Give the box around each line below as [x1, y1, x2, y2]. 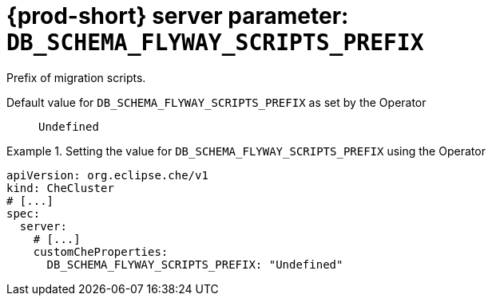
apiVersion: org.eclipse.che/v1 [6, 168, 208, 182]
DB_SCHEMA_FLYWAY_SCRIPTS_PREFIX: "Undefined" [46, 257, 343, 271]
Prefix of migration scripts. [6, 70, 146, 84]
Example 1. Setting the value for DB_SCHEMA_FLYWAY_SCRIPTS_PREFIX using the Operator [6, 143, 486, 158]
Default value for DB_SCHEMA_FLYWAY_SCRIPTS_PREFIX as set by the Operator [6, 95, 427, 109]
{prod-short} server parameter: [6, 2, 349, 29]
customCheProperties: [33, 245, 169, 258]
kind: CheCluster [6, 181, 114, 194]
